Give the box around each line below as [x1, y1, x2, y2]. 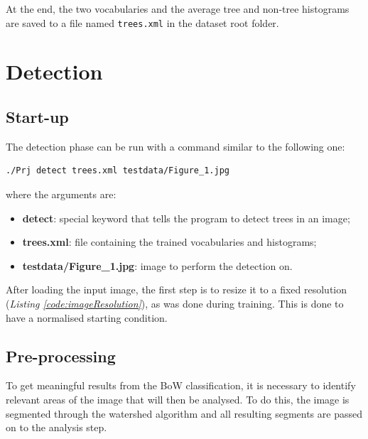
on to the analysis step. [6, 420, 107, 435]
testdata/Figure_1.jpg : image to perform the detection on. [22, 258, 293, 273]
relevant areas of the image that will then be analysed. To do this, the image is [6, 391, 350, 406]
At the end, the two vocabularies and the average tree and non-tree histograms [6, 1, 350, 16]
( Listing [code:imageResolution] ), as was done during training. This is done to [6, 296, 344, 310]
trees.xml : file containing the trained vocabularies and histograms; [22, 234, 317, 249]
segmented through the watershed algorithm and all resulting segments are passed [6, 406, 362, 421]
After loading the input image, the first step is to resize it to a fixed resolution [6, 282, 347, 297]
